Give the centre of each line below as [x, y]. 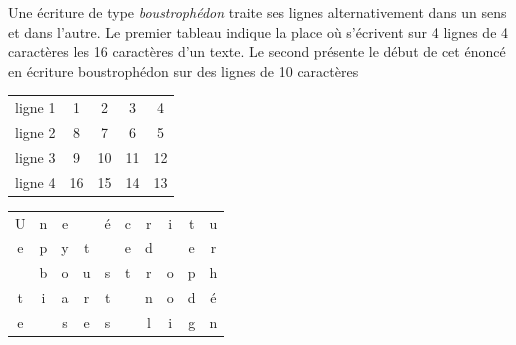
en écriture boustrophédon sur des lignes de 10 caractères [183, 70]
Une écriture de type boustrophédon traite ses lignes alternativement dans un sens [257, 12]
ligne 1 [35, 107]
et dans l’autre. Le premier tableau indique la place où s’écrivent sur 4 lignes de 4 [258, 31]
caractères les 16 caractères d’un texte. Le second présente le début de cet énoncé [257, 51]
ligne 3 [35, 156]
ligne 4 [35, 181]
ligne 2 [35, 131]
